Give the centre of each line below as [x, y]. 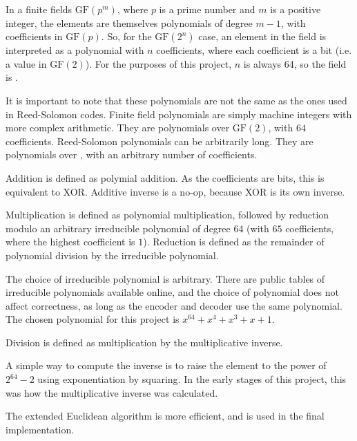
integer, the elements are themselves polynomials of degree [129, 22]
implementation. [40, 429]
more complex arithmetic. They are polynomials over [118, 128]
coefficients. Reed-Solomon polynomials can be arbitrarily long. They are [160, 141]
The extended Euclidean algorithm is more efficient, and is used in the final [165, 416]
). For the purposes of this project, [158, 63]
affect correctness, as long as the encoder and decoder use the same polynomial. [174, 305]
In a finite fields [39, 9]
